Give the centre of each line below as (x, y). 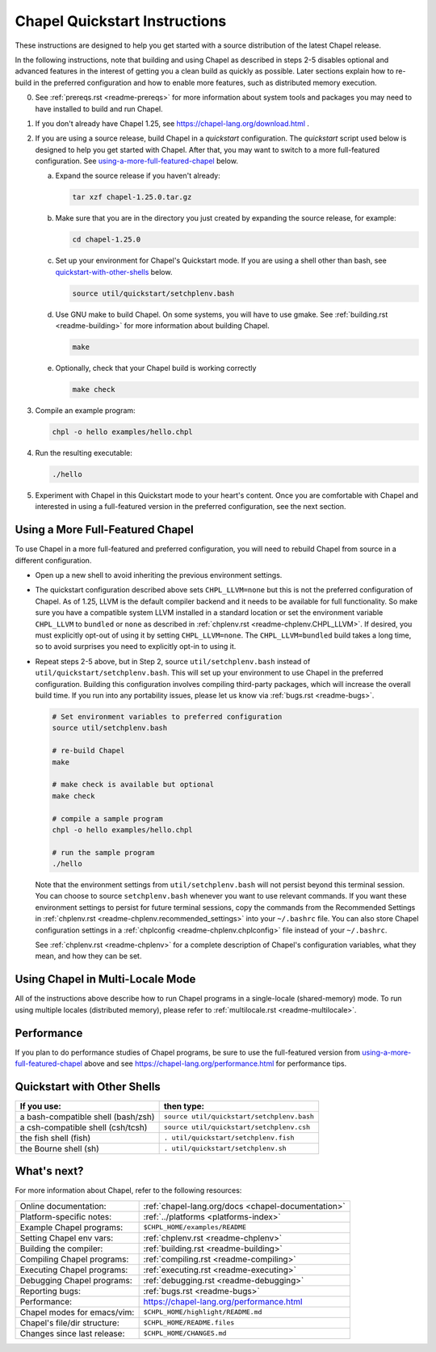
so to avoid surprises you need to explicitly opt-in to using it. (136, 647)
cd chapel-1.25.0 (107, 240)
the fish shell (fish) (55, 1138)
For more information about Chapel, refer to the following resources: (128, 1190)
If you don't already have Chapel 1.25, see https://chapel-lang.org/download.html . (172, 123)
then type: (184, 1106)
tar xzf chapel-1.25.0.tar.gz (132, 197)
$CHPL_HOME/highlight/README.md (203, 1312)
